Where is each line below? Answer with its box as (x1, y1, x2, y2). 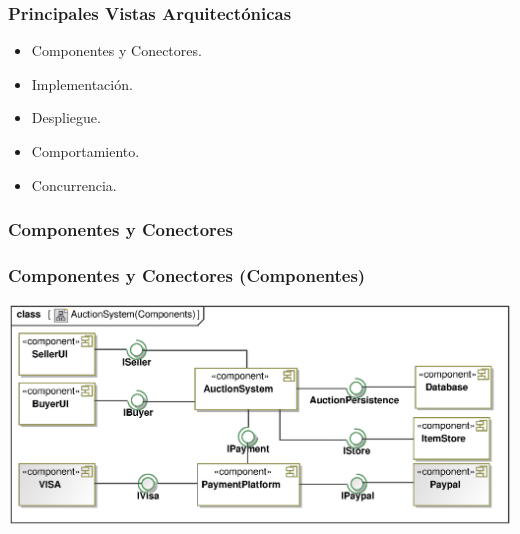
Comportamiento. (31, 141, 140, 161)
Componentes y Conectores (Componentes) (8, 262, 366, 287)
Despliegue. (31, 107, 101, 128)
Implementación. (31, 73, 133, 94)
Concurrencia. (31, 174, 117, 195)
